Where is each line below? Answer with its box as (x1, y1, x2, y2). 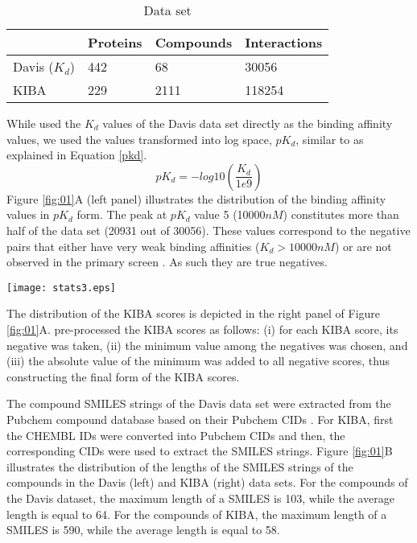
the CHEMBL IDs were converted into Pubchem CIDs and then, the (6, 426, 345, 443)
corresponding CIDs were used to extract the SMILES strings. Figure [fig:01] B (6, 442, 393, 459)
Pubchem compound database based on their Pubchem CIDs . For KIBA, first (6, 410, 394, 427)
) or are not (334, 237, 392, 254)
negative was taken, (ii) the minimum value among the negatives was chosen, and (6, 336, 408, 353)
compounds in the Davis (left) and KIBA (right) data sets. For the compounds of (6, 474, 408, 491)
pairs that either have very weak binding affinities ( (6, 237, 260, 254)
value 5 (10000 (194, 206, 266, 223)
